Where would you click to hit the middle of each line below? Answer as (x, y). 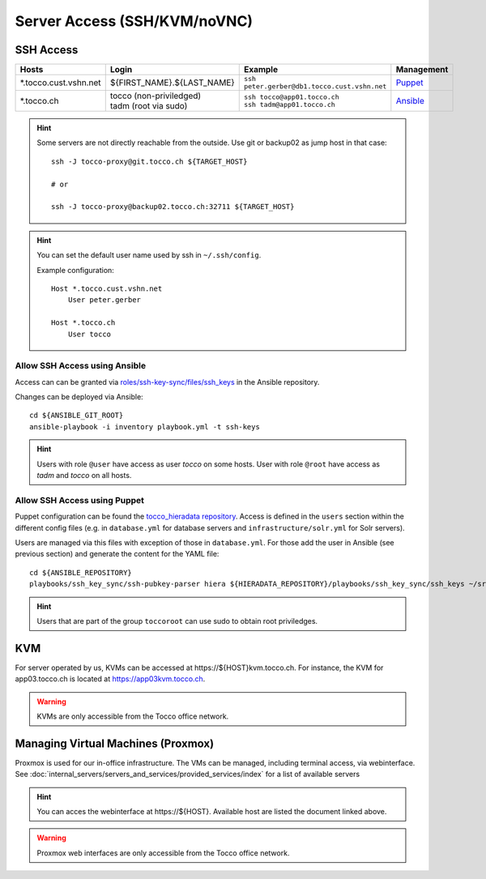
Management (422, 70)
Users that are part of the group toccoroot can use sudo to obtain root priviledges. (177, 621)
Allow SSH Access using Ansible (80, 366)
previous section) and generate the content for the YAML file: (117, 554)
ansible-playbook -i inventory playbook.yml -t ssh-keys (145, 427)
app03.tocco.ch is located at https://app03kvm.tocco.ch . (110, 679)
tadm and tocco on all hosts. (84, 476)
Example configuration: (76, 270)
